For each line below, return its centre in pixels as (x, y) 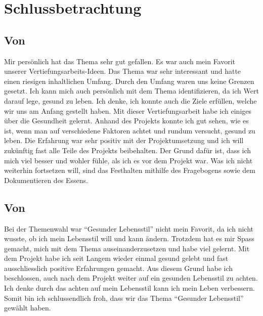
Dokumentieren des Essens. (46, 180)
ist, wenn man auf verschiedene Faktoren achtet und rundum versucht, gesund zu (130, 130)
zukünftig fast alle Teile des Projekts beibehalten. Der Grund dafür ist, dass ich (128, 150)
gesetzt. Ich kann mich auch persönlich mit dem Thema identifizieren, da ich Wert (131, 91)
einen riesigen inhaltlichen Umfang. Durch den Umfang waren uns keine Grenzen (129, 81)
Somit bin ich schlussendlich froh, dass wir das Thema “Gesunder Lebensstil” (124, 298)
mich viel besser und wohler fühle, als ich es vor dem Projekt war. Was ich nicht (128, 160)
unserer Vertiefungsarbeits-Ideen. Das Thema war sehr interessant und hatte (123, 71)
